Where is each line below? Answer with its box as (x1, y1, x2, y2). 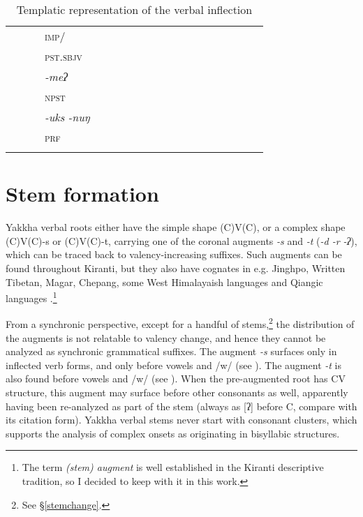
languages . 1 (6, 289, 57, 305)
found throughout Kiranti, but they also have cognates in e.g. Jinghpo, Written (6, 260, 346, 275)
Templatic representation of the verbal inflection (16, 1, 253, 17)
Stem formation (6, 179, 159, 208)
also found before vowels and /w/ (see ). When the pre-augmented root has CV (6, 371, 346, 386)
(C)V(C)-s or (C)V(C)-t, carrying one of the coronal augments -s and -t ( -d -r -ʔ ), (6, 233, 357, 248)
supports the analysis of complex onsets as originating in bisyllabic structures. (6, 426, 340, 440)
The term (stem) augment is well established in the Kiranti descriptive (22, 460, 324, 474)
